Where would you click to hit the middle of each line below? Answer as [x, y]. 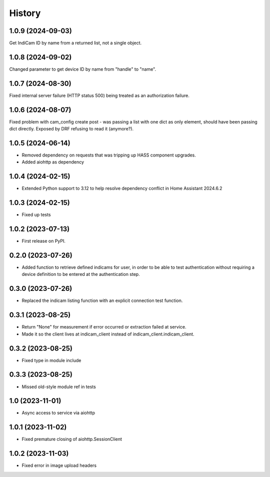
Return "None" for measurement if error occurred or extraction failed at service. [104, 327]
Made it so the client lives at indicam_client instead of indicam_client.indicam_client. [108, 334]
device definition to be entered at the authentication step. [81, 274]
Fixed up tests [36, 215]
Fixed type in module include [51, 360]
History [25, 13]
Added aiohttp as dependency [53, 162]
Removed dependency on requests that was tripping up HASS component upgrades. [109, 155]
